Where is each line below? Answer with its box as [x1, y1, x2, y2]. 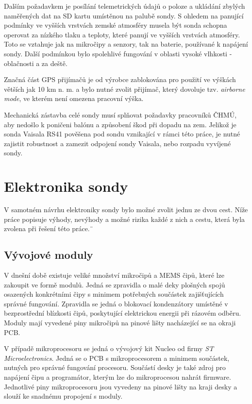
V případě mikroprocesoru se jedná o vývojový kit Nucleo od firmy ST [4, 343, 214, 353]
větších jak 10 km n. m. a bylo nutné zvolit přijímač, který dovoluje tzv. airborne [4, 84, 245, 94]
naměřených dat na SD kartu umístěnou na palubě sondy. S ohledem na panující [4, 10, 244, 20]
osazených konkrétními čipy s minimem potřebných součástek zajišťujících [4, 289, 224, 299]
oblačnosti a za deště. [4, 58, 67, 68]
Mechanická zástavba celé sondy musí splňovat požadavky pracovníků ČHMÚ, [4, 109, 237, 119]
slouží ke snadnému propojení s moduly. [4, 391, 123, 401]
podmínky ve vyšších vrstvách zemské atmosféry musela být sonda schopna [4, 20, 227, 30]
